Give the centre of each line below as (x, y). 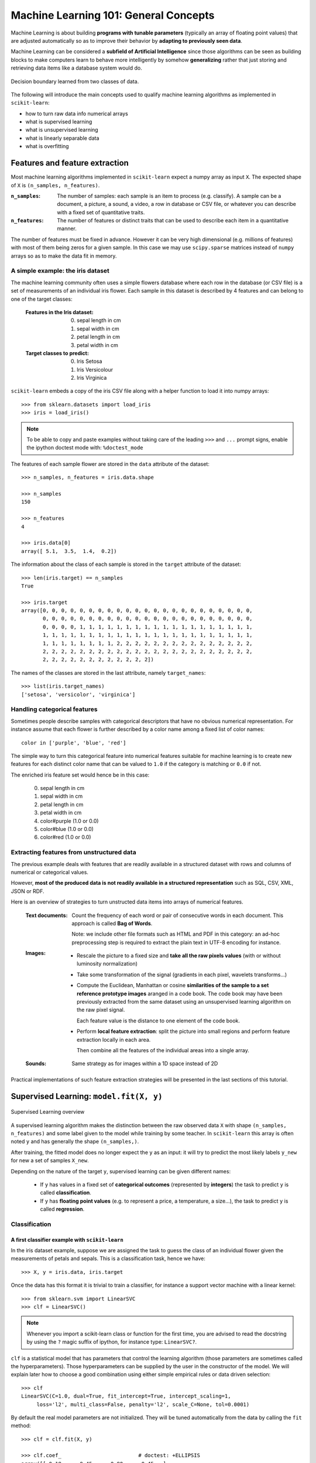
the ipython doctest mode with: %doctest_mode (85, 448)
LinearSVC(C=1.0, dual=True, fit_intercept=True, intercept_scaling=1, (126, 1396)
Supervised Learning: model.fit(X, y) (87, 1096)
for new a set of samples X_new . (50, 1160)
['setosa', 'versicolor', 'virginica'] (78, 694)
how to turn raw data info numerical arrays (77, 114)
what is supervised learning (59, 122)
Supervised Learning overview (48, 1112)
